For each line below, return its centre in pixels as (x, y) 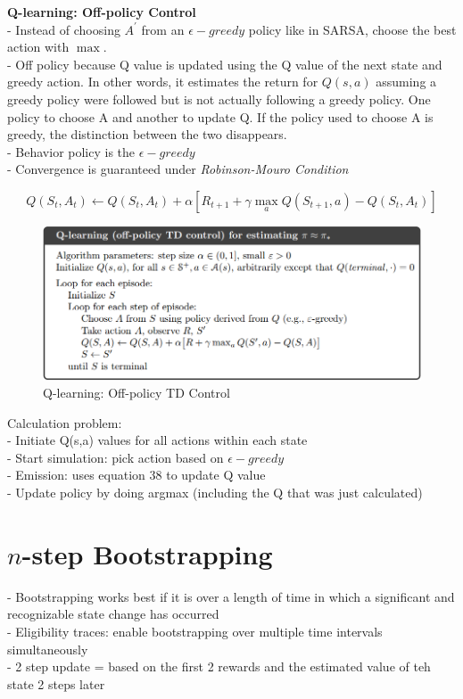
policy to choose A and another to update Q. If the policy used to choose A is (220, 116)
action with (38, 47)
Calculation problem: (65, 422)
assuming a (406, 82)
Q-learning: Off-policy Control (102, 12)
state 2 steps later (56, 683)
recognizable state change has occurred (113, 614)
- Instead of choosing (64, 29)
